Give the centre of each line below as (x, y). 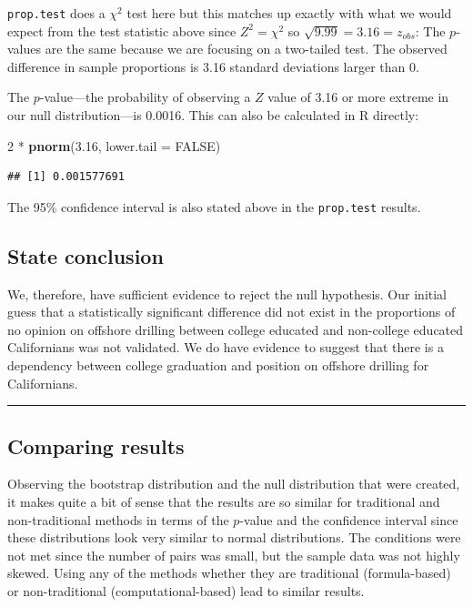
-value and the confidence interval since (349, 519)
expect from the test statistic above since (122, 30)
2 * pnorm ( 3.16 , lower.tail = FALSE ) (114, 145)
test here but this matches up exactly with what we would (289, 13)
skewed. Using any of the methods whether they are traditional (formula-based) (229, 573)
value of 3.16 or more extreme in (358, 97)
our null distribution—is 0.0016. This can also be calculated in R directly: (213, 115)
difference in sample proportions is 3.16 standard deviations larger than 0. (213, 66)
